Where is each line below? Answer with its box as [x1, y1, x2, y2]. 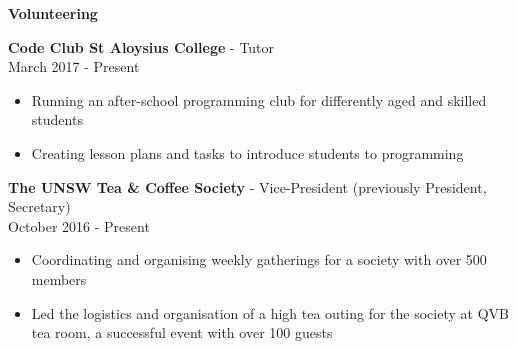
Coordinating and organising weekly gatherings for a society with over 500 [31, 249, 487, 270]
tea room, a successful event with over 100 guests [31, 322, 333, 343]
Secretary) [8, 196, 71, 217]
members [31, 268, 87, 289]
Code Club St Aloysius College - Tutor [8, 36, 275, 57]
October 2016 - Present [8, 215, 150, 236]
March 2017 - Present [8, 56, 140, 77]
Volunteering [8, 3, 98, 23]
